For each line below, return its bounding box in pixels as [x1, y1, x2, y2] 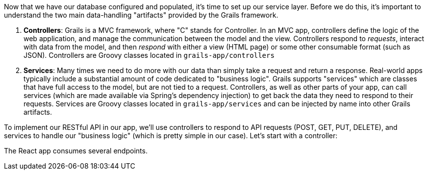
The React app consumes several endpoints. [4, 147, 148, 155]
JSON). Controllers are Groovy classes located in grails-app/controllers [24, 51, 275, 59]
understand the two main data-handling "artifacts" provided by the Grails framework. [4, 11, 278, 19]
